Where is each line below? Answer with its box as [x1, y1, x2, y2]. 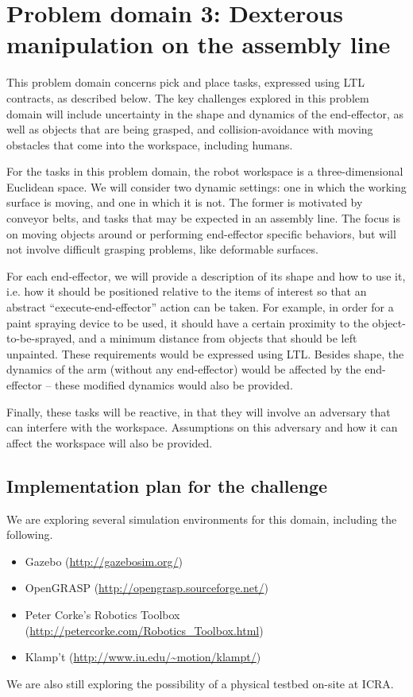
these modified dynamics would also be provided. [55, 377, 293, 393]
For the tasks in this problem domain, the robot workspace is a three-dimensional [6, 163, 403, 180]
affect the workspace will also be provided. [6, 434, 213, 451]
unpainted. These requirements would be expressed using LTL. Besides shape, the [6, 345, 404, 362]
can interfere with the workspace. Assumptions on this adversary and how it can [6, 419, 398, 436]
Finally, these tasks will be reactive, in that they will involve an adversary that [6, 403, 391, 420]
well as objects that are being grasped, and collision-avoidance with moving [6, 121, 373, 137]
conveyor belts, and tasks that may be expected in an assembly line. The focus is [6, 210, 400, 227]
